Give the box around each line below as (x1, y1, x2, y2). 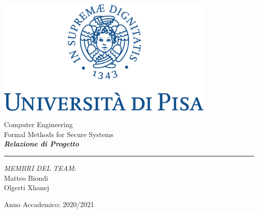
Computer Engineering (4, 119, 73, 130)
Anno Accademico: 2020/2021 (4, 199, 94, 209)
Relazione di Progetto (4, 139, 79, 149)
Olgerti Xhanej (4, 182, 50, 193)
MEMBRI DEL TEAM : (4, 162, 76, 173)
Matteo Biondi (4, 172, 48, 183)
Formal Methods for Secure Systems (4, 129, 114, 139)
